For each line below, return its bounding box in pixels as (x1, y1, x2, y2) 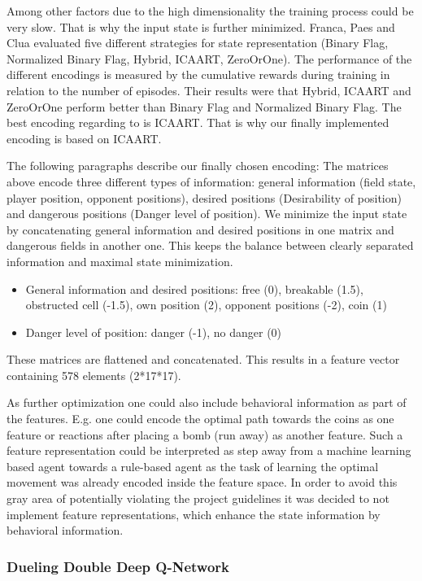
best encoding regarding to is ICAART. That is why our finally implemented (7, 114, 389, 131)
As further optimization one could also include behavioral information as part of (7, 394, 407, 411)
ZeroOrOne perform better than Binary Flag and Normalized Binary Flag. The (7, 98, 402, 115)
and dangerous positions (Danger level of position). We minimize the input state (7, 205, 407, 222)
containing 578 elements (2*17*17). (7, 366, 181, 383)
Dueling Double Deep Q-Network (7, 556, 230, 576)
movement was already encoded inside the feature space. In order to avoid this (7, 474, 398, 491)
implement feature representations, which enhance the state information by (7, 505, 381, 522)
